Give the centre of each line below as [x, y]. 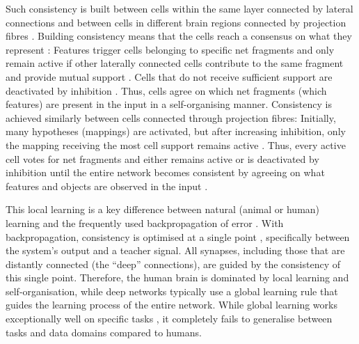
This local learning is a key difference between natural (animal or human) [163, 209]
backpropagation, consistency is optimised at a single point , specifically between [178, 236]
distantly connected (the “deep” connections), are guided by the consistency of [173, 264]
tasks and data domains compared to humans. [104, 332]
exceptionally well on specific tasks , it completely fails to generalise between [169, 319]
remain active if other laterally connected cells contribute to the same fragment [175, 63]
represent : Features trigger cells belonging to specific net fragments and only [170, 49]
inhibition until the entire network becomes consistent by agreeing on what [165, 172]
